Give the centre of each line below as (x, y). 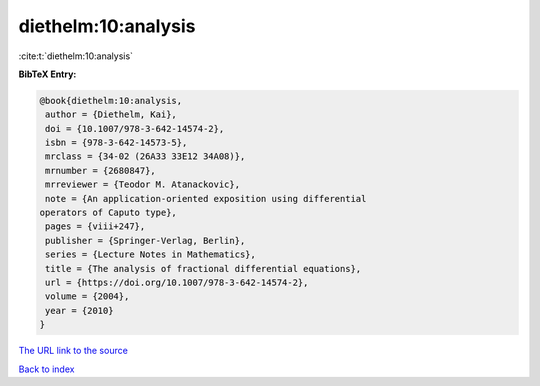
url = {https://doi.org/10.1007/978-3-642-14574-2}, (177, 282)
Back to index (46, 369)
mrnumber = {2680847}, (101, 170)
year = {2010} (79, 310)
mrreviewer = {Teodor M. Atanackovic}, (142, 184)
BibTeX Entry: (47, 74)
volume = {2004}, (87, 296)
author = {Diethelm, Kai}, (111, 114)
